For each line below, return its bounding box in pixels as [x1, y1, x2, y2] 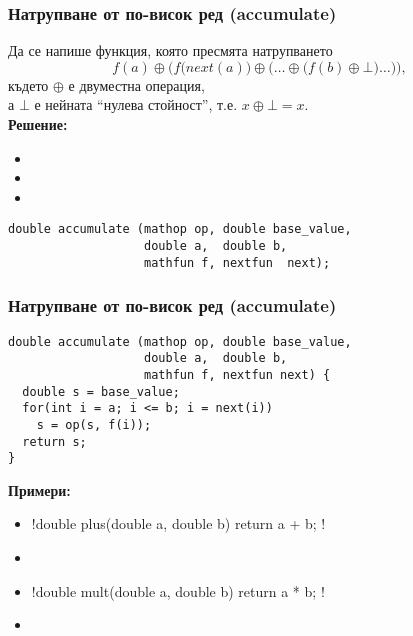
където [8, 74, 49, 95]
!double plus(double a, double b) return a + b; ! [31, 513, 326, 534]
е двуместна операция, [68, 74, 205, 95]
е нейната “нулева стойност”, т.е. [34, 94, 238, 115]
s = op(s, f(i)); [36, 417, 152, 432]
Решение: [8, 114, 68, 134]
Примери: [8, 479, 71, 500]
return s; [22, 434, 87, 449]
